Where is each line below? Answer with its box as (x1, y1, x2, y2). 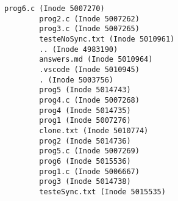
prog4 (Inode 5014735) (39, 106, 131, 115)
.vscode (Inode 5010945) (39, 65, 140, 74)
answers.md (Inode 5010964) (39, 55, 153, 64)
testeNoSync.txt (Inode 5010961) (39, 34, 175, 43)
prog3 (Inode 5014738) (39, 177, 131, 186)
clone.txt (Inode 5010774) (39, 126, 149, 135)
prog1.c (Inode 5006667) (39, 167, 140, 176)
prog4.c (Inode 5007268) (39, 95, 140, 104)
